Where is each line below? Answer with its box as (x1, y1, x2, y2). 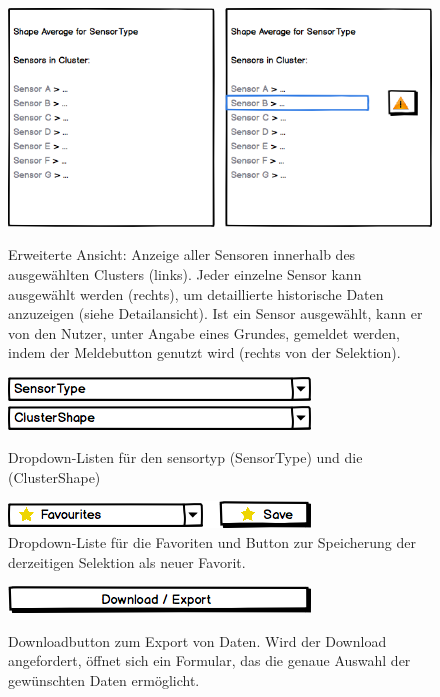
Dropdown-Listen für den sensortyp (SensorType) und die (8, 447, 363, 468)
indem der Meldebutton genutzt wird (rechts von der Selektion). (8, 342, 401, 363)
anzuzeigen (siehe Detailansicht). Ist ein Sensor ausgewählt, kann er (8, 303, 423, 324)
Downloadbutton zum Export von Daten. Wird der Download (8, 630, 387, 651)
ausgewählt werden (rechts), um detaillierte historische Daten (8, 283, 384, 304)
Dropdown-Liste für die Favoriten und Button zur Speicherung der (8, 531, 416, 552)
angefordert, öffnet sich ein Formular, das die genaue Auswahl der (8, 650, 411, 671)
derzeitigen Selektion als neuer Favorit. (8, 551, 246, 572)
